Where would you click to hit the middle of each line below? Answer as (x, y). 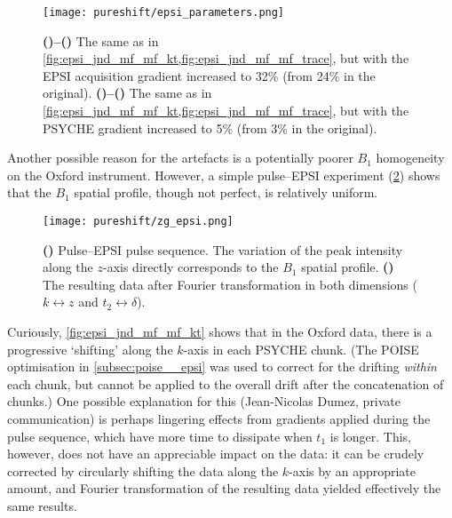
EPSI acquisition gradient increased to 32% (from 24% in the (209, 75)
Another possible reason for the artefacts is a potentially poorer (180, 158)
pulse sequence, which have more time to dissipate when (160, 436)
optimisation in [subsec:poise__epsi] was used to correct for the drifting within (222, 367)
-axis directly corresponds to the (190, 267)
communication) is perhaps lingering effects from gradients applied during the (219, 418)
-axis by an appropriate (353, 470)
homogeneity (410, 158)
